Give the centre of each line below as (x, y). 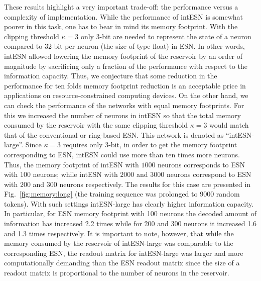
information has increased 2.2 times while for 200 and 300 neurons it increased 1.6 (130, 223)
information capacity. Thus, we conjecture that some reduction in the (111, 76)
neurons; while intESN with (75, 174)
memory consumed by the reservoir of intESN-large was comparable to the (119, 243)
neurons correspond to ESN (209, 174)
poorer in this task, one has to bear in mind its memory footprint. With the (121, 26)
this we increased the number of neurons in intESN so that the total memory (122, 115)
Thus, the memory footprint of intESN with (72, 164)
